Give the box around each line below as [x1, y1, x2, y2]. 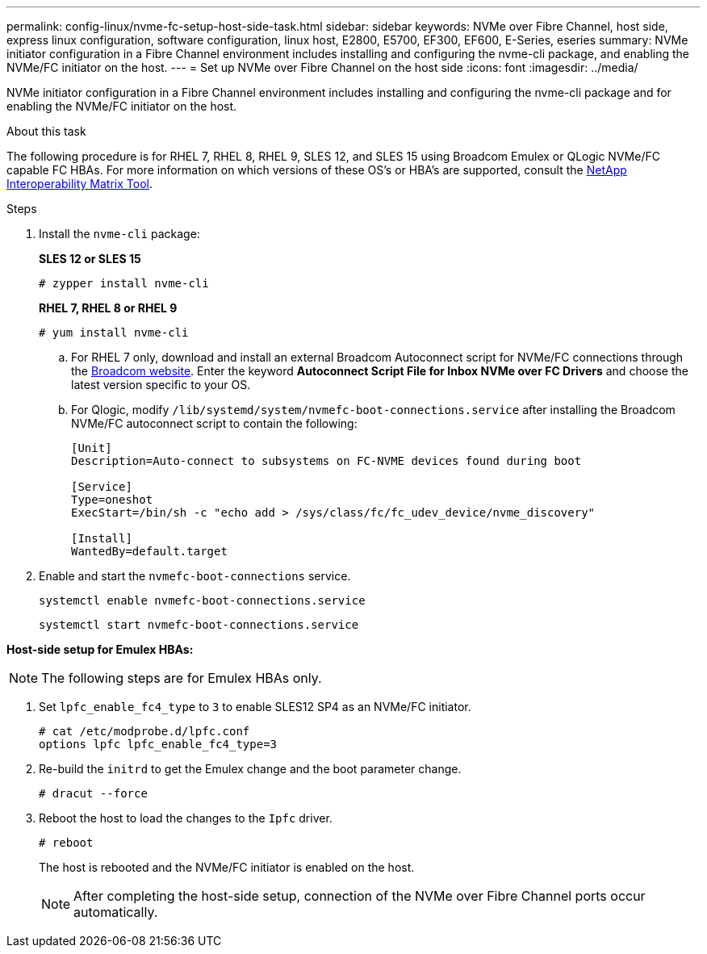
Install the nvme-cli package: [39, 227, 200, 241]
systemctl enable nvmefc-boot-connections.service [39, 594, 366, 607]
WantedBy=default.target [71, 545, 228, 558]
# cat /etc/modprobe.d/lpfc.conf [39, 725, 250, 738]
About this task [6, 124, 86, 138]
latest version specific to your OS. [71, 378, 251, 391]
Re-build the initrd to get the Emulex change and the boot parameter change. [39, 762, 462, 776]
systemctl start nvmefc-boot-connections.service [39, 618, 359, 631]
